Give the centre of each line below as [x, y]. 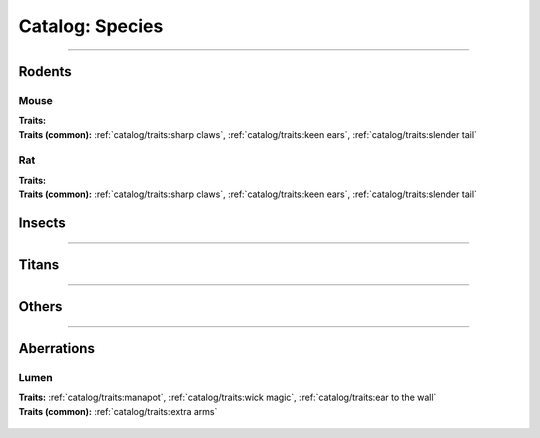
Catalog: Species [91, 26]
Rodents [45, 71]
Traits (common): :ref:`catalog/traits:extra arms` [118, 411]
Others [40, 306]
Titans [39, 265]
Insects [42, 223]
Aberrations [56, 348]
